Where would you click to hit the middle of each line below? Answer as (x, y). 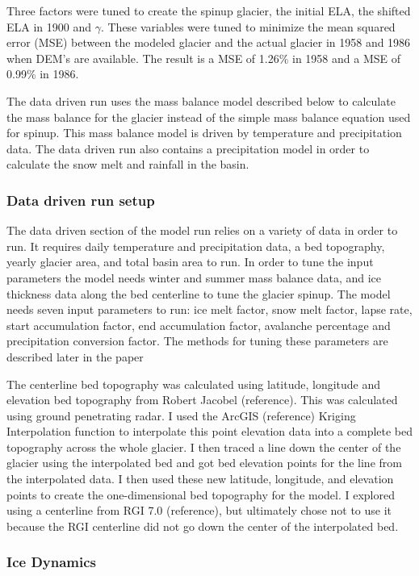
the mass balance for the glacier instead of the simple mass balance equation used (209, 117)
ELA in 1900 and (49, 26)
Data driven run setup (81, 200)
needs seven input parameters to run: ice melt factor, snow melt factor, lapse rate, (209, 309)
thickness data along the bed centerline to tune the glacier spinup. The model (199, 293)
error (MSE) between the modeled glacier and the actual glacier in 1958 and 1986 (209, 42)
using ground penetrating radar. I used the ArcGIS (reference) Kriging (181, 415)
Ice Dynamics (52, 562)
